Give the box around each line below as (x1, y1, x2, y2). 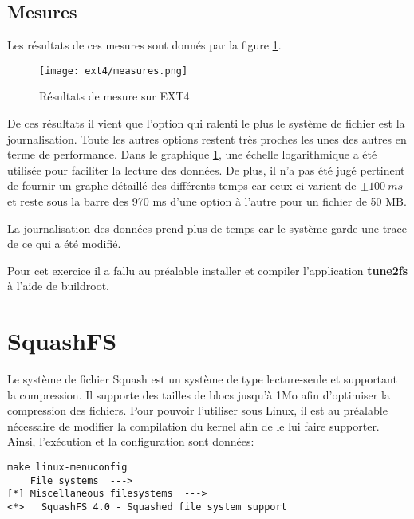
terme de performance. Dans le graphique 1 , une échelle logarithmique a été (7, 146, 377, 163)
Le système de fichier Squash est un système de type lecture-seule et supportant (7, 371, 397, 387)
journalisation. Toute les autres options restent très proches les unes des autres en (7, 130, 407, 147)
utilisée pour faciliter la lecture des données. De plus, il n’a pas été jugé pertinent (7, 161, 405, 178)
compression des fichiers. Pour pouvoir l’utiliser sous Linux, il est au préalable (7, 402, 388, 419)
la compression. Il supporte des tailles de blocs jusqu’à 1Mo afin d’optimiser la (7, 386, 390, 403)
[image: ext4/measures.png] (39, 65, 188, 77)
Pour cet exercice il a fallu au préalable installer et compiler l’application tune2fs (7, 261, 408, 278)
